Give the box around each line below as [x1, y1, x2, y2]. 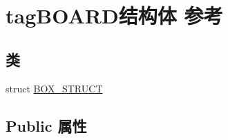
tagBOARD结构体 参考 [6, 1, 223, 30]
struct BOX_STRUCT [6, 81, 103, 95]
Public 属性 [6, 114, 87, 136]
